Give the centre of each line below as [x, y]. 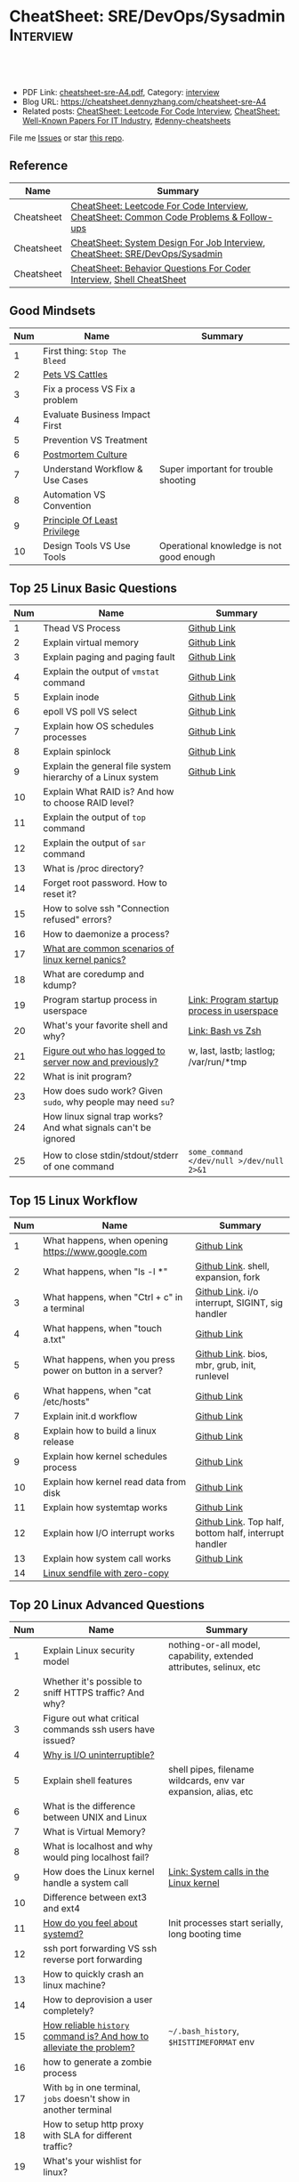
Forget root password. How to [105, 883]
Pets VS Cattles [76, 374]
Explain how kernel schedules [105, 1457]
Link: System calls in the [219, 1872]
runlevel [212, 1377]
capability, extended [211, 1656]
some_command [215, 1152]
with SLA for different [88, 2135]
